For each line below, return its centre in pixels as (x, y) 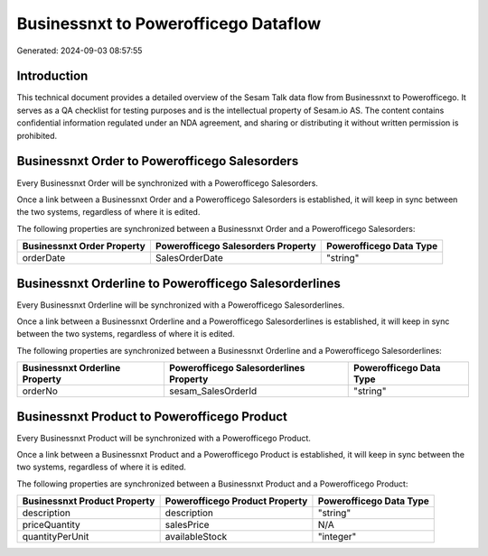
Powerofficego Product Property (236, 501)
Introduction (52, 76)
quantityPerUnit (56, 537)
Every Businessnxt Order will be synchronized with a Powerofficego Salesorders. (167, 183)
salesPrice (187, 525)
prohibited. (37, 135)
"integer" (337, 537)
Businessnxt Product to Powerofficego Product (152, 417)
